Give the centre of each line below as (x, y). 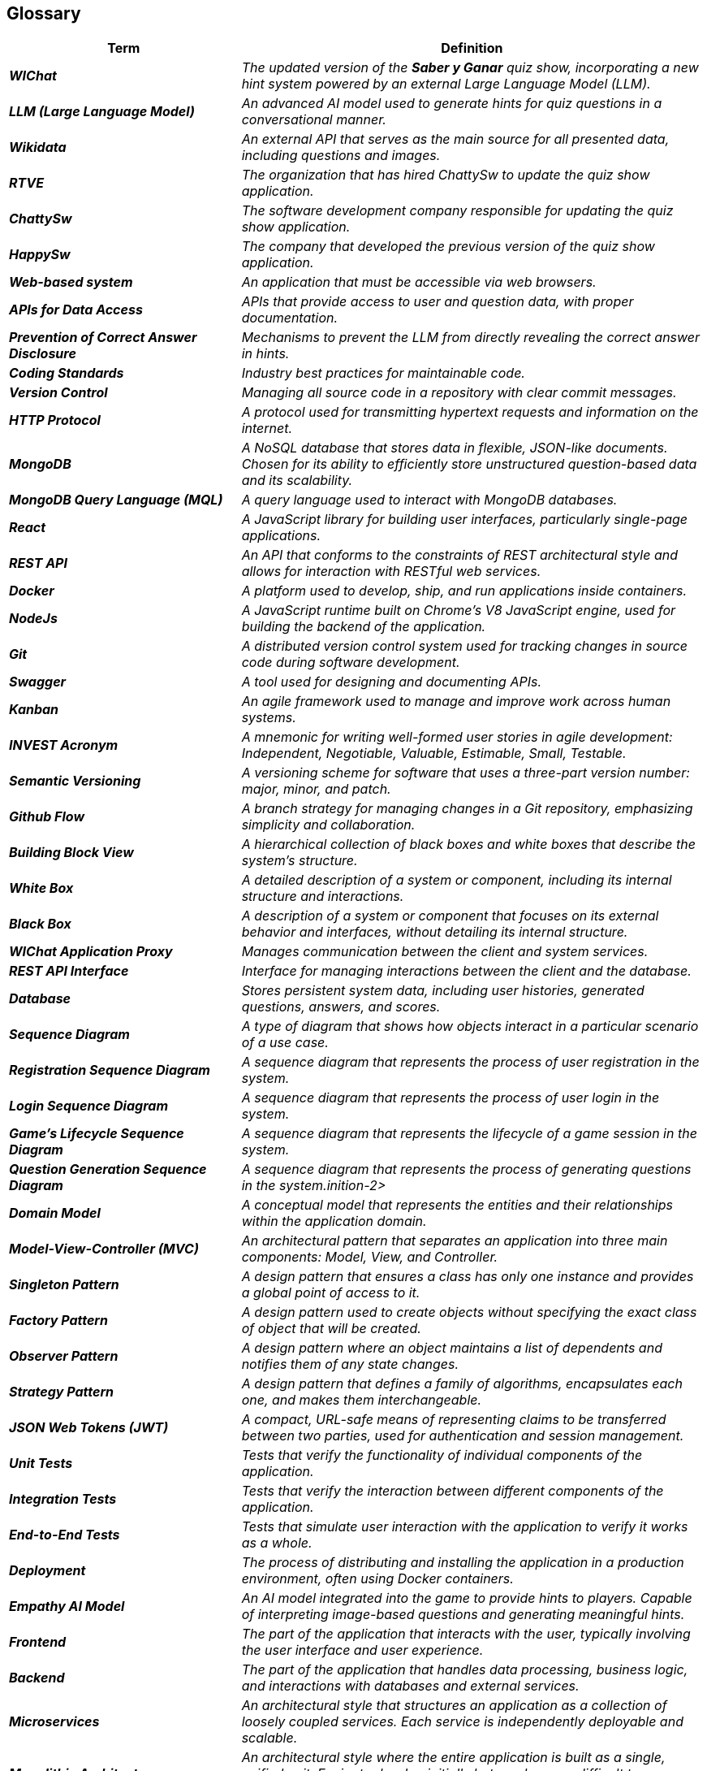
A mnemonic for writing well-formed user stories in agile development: (457, 737)
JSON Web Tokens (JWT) (89, 1428)
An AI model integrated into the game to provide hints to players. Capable (467, 1598)
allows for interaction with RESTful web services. (391, 572)
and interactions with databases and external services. (410, 1686)
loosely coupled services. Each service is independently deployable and (462, 1722)
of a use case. (285, 1043)
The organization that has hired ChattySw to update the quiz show (446, 175)
